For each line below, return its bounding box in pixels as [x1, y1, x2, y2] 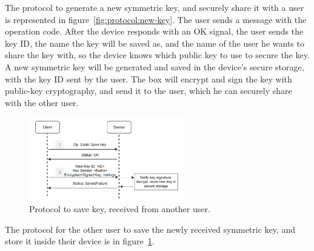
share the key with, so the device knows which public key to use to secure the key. [5, 49, 310, 61]
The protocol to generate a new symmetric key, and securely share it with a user [5, 1, 304, 13]
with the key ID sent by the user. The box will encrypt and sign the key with [5, 72, 292, 85]
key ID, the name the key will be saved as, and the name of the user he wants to [5, 36, 304, 49]
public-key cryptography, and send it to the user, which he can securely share [5, 84, 292, 97]
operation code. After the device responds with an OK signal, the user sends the [5, 25, 304, 38]
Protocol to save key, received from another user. [29, 202, 210, 215]
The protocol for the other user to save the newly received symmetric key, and [5, 223, 296, 235]
